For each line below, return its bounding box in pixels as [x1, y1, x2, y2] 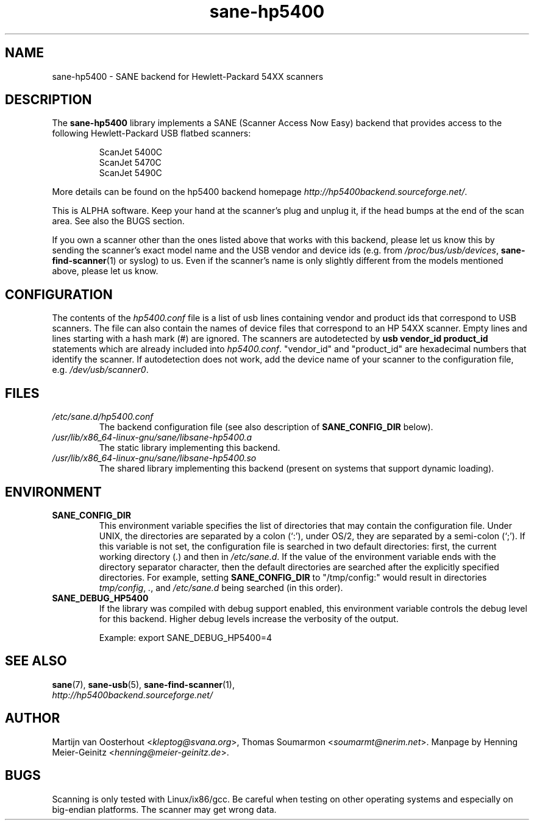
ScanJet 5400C [99, 147, 162, 158]
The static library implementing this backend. [99, 442, 280, 453]
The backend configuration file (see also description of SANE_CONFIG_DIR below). [99, 422, 433, 433]
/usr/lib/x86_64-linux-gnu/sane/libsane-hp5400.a [52, 432, 252, 443]
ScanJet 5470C [99, 157, 162, 168]
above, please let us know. [52, 266, 158, 277]
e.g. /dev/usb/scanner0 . [52, 364, 149, 375]
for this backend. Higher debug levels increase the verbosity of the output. [99, 613, 399, 624]
